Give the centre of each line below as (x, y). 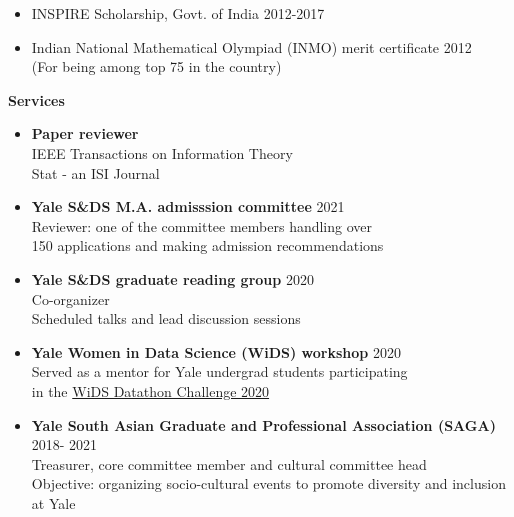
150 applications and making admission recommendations (207, 245)
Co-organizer (70, 298)
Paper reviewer (85, 133)
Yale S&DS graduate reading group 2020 (172, 278)
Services (36, 99)
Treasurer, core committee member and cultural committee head (229, 463)
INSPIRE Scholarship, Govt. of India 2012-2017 (178, 13)
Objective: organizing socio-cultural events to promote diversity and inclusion (268, 483)
